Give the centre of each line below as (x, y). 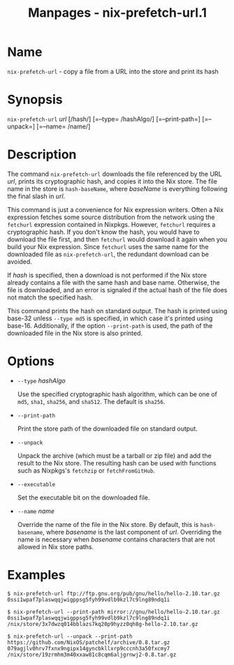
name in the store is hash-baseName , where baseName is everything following (118, 188)
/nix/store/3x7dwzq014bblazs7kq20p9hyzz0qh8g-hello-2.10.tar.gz (103, 624)
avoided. (20, 261)
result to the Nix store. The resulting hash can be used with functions (117, 463)
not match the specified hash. (50, 297)
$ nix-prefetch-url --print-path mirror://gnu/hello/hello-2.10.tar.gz (114, 612)
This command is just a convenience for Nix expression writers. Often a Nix (116, 209)
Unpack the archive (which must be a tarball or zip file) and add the (114, 456)
